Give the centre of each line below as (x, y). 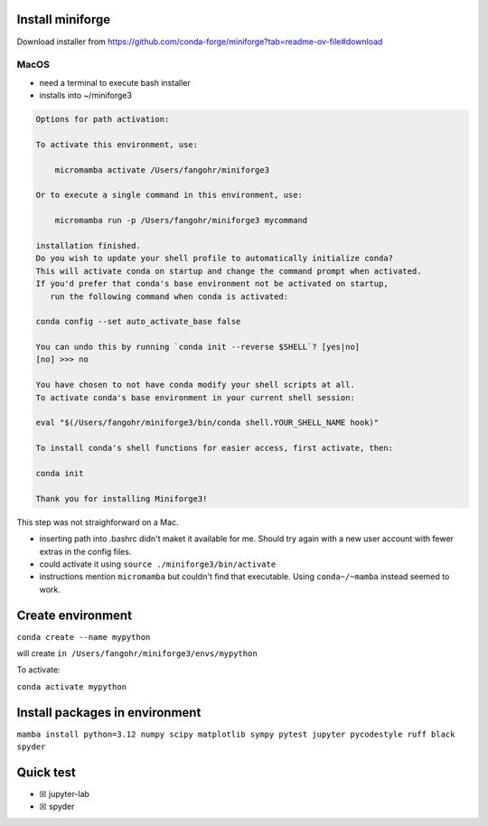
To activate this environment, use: (117, 144)
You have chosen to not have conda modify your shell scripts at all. (196, 385)
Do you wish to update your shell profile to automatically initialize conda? (214, 258)
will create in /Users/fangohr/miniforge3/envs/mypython (137, 653)
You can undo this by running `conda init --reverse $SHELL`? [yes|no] (198, 347)
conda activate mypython (71, 686)
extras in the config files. (85, 551)
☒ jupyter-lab (65, 793)
